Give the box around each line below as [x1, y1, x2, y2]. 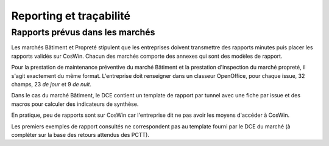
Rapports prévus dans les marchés [11, 27, 155, 38]
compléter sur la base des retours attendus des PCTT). [11, 131, 149, 138]
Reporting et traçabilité [11, 9, 131, 23]
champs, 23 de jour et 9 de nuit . [11, 80, 91, 88]
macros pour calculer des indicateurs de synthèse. [11, 100, 139, 108]
